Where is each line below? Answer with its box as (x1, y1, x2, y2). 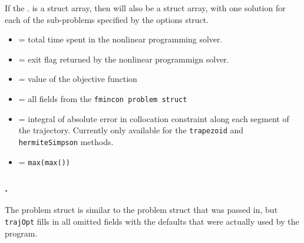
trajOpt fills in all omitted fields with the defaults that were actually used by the (5, 215, 299, 227)
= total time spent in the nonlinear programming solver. (18, 33, 223, 45)
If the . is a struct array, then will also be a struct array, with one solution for (5, 2, 286, 14)
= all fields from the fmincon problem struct (18, 92, 187, 104)
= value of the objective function (18, 73, 137, 85)
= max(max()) (18, 155, 70, 168)
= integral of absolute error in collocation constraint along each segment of (18, 112, 289, 124)
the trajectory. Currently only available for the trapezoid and (18, 124, 244, 136)
